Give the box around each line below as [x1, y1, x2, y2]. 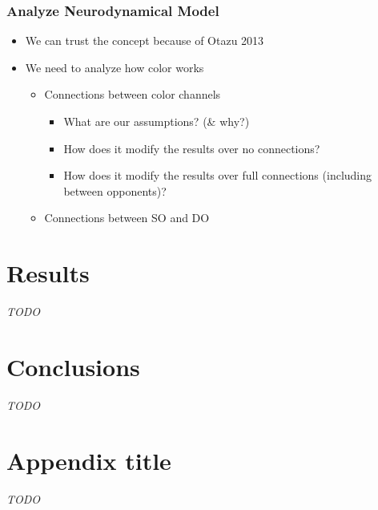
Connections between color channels [44, 86, 221, 103]
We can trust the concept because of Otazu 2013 [25, 32, 264, 49]
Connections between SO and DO [44, 209, 210, 226]
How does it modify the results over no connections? [63, 140, 320, 156]
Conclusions [6, 350, 140, 382]
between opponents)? [63, 182, 167, 199]
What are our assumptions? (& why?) [63, 113, 250, 129]
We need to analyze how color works [25, 59, 204, 75]
